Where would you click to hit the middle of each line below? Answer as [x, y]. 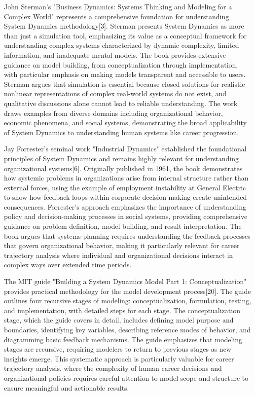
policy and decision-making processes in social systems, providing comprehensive [126, 216]
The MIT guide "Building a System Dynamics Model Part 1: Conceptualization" [125, 281]
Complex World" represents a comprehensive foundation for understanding [117, 16]
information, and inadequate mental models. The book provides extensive [115, 54]
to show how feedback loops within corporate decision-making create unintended [126, 197]
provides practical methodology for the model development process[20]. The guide [127, 291]
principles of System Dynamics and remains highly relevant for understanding [122, 158]
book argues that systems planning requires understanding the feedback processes [127, 235]
